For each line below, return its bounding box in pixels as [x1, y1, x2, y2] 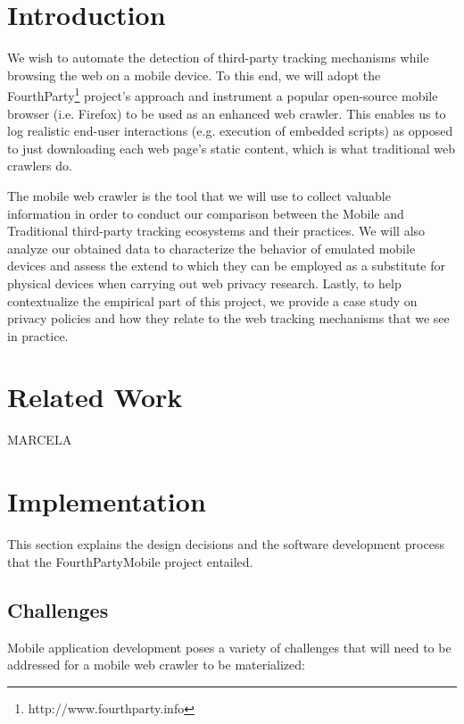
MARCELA [7, 430, 72, 449]
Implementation [7, 483, 206, 520]
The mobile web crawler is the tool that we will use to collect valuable [7, 186, 391, 204]
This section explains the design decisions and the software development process [7, 535, 444, 553]
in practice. [7, 326, 69, 345]
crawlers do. [7, 156, 72, 175]
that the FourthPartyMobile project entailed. [7, 552, 253, 570]
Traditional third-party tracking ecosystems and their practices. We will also [7, 221, 426, 240]
